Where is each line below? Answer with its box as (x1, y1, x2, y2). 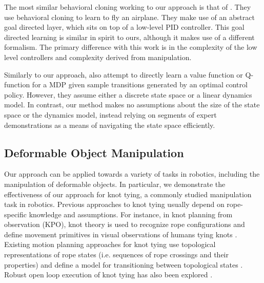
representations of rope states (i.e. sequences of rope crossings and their (4, 249, 229, 260)
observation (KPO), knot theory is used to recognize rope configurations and (4, 219, 245, 230)
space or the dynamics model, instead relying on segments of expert (4, 109, 217, 120)
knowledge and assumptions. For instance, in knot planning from (29, 209, 233, 219)
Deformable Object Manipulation (4, 144, 184, 160)
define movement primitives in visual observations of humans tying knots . (4, 229, 237, 239)
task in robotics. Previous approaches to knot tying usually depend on (4, 199, 225, 210)
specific (4, 209, 27, 219)
